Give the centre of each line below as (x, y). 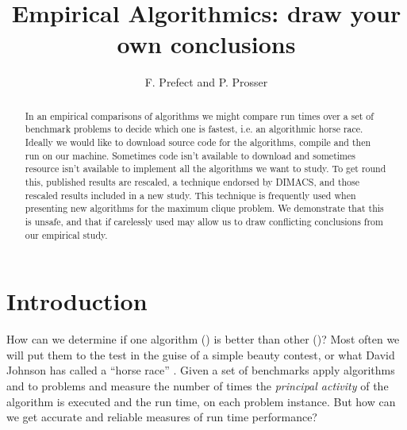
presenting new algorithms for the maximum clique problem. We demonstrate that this (204, 208)
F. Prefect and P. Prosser (206, 82)
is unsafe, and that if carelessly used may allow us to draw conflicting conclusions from (204, 221)
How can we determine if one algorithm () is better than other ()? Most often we (203, 339)
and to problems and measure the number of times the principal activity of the (198, 385)
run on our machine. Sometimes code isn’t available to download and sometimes (190, 155)
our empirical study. (66, 234)
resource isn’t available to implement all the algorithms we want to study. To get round (205, 169)
